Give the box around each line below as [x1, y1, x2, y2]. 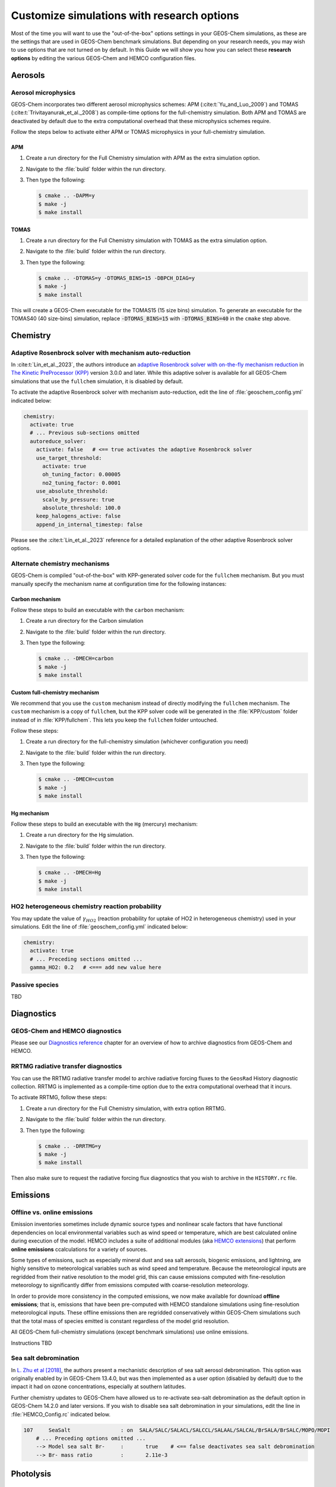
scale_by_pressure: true [42, 496, 115, 503]
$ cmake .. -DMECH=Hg [38, 869, 102, 876]
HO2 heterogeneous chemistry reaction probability [11, 902, 161, 911]
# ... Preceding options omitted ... [36, 1435, 146, 1442]
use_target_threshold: [36, 454, 102, 461]
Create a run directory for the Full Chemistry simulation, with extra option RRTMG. [26, 1105, 226, 1112]
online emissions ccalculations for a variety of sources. [11, 1246, 148, 1253]
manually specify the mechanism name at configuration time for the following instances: [11, 580, 227, 587]
